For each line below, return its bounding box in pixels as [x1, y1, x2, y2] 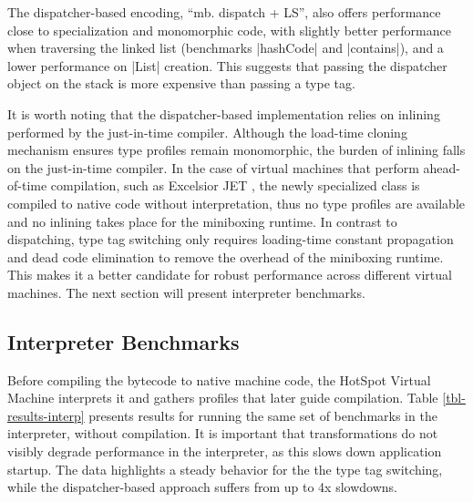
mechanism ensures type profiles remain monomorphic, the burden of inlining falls [7, 140, 466, 159]
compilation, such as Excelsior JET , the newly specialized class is [50, 176, 420, 195]
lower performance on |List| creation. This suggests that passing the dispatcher [7, 56, 447, 75]
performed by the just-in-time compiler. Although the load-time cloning [7, 122, 407, 141]
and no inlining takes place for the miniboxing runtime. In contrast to [7, 211, 397, 231]
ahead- [423, 158, 460, 177]
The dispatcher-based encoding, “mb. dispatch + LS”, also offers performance [7, 3, 441, 21]
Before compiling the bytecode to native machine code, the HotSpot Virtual [7, 370, 431, 389]
